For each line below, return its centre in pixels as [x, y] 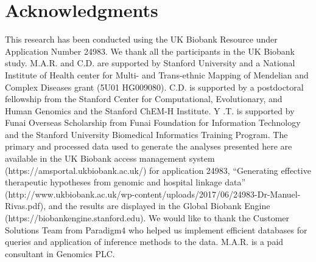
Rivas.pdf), [26, 206]
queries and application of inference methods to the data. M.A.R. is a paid [144, 242]
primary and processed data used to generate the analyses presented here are [149, 146]
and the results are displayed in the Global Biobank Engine [159, 206]
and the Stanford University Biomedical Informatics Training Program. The [146, 134]
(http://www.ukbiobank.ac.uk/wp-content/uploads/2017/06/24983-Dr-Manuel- [153, 194]
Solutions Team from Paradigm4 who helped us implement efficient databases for [156, 229]
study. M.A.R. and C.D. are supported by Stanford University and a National [150, 63]
